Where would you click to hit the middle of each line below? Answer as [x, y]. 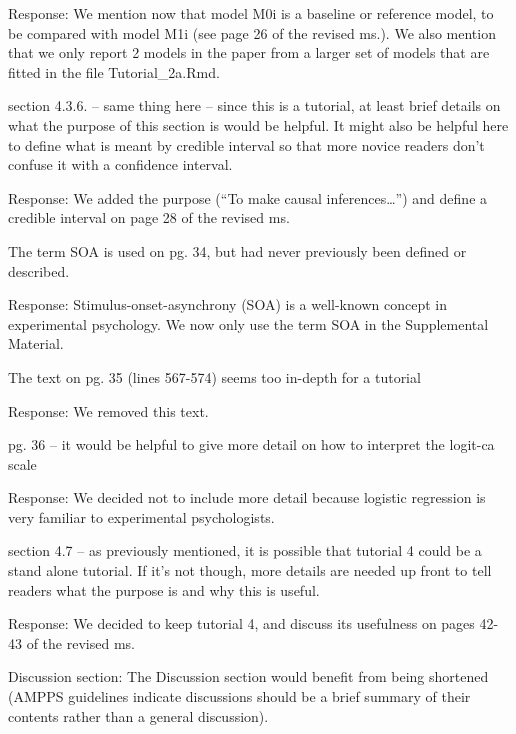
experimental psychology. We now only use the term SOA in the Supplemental [248, 323]
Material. [36, 343]
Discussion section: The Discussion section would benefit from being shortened [248, 676]
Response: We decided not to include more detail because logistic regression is [247, 497]
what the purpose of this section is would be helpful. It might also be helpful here [258, 124]
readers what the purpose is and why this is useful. [164, 589]
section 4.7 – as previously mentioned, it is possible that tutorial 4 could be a [245, 550]
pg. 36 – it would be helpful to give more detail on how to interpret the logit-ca [251, 444]
